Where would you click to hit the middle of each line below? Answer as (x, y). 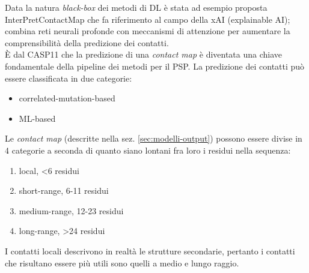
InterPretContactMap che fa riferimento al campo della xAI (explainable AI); (148, 19)
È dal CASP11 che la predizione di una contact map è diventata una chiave (144, 54)
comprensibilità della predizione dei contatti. (87, 42)
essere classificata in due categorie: (69, 78)
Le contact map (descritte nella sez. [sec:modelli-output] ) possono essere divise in (154, 138)
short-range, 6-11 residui (64, 190)
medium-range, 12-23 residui (71, 210)
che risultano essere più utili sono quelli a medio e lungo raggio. (122, 262)
